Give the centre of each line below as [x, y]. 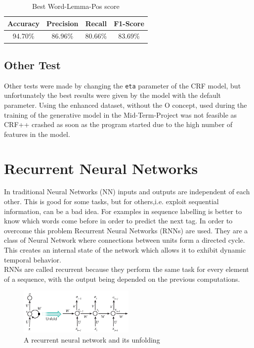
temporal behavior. [33, 259]
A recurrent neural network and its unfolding [92, 340]
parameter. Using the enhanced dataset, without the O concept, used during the [126, 105]
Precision [63, 23]
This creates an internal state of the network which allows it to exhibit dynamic [125, 250]
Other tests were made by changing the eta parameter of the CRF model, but [123, 85]
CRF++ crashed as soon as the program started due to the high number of [118, 124]
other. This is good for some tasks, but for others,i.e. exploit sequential [111, 201]
